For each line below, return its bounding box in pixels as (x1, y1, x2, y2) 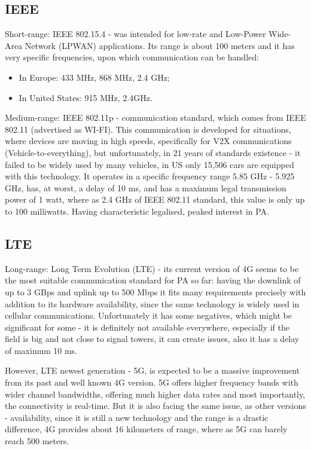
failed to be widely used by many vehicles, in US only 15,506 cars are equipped (5, 158, 294, 170)
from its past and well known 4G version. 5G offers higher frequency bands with (5, 376, 298, 389)
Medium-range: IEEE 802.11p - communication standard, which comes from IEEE (5, 111, 306, 124)
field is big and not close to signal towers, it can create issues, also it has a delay (5, 332, 300, 345)
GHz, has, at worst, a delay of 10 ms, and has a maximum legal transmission (5, 181, 286, 194)
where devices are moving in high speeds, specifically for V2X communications (5, 135, 292, 147)
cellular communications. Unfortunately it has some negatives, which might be (5, 309, 292, 322)
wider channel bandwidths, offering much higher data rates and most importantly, (5, 387, 306, 400)
